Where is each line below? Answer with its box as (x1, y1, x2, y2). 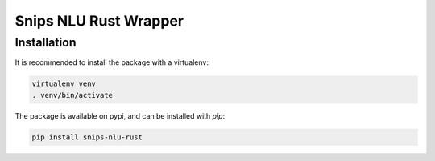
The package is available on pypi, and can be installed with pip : (14, 111, 226, 120)
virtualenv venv (31, 79, 97, 88)
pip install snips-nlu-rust (31, 132, 143, 142)
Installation (14, 35, 77, 50)
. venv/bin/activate (31, 91, 113, 99)
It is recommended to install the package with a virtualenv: (14, 58, 209, 67)
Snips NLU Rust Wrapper (14, 12, 184, 30)
